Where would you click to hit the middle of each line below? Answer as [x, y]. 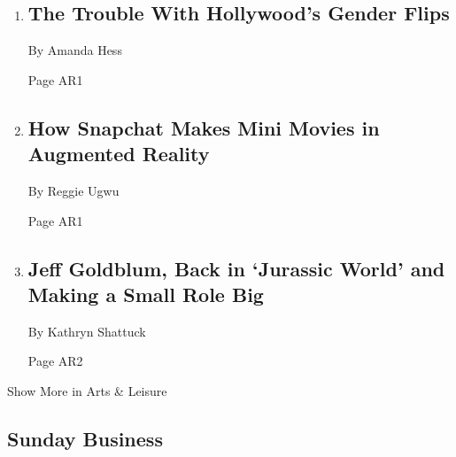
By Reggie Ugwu [73, 190]
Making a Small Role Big [146, 294]
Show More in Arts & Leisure [87, 390]
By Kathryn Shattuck [87, 331]
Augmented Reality [119, 154]
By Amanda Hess [75, 50]
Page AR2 [55, 361]
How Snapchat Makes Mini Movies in [204, 127]
